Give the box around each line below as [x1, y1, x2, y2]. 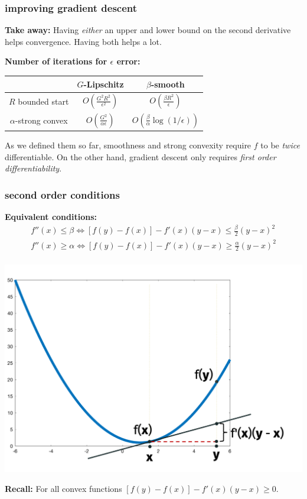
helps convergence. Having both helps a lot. [5, 35, 162, 47]
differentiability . [5, 162, 62, 174]
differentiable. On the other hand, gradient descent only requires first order [5, 150, 276, 163]
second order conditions [5, 187, 120, 202]
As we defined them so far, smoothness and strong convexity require [5, 139, 252, 151]
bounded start [18, 95, 69, 108]
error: [116, 55, 141, 67]
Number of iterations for [5, 55, 107, 67]
